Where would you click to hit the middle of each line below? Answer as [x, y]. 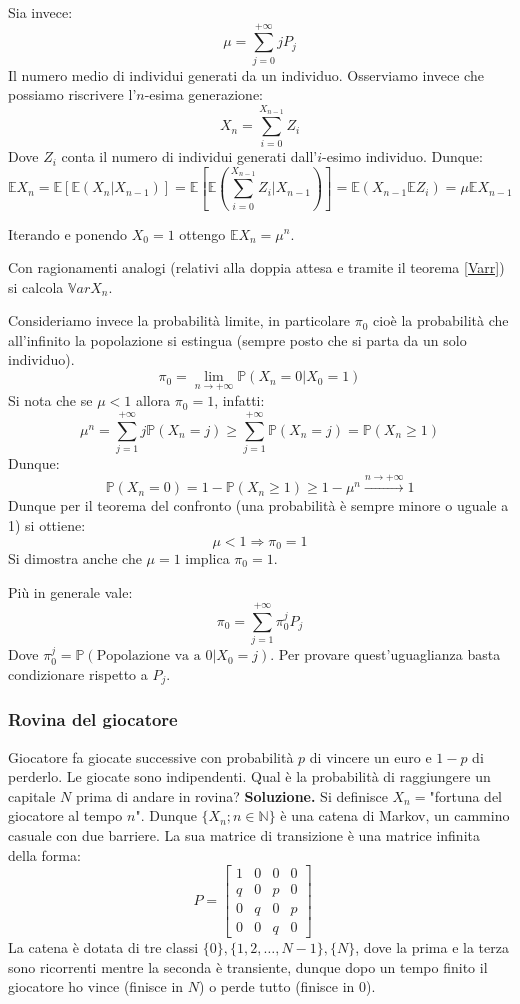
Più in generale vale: [70, 591]
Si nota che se [50, 400]
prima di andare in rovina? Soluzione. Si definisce [232, 795]
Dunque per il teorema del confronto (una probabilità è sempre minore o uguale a [258, 505]
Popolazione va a [148, 656]
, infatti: [239, 400]
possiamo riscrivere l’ [72, 94]
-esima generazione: [204, 94]
